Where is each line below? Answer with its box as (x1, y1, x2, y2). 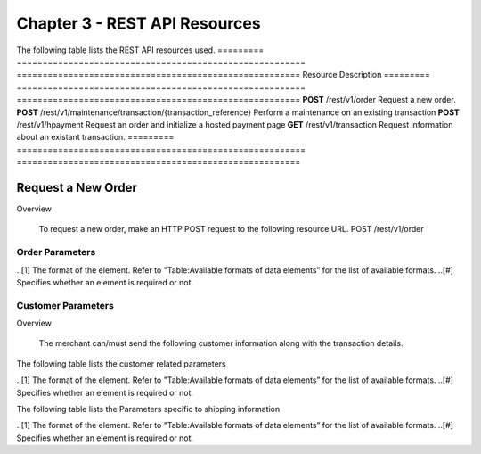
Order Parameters (16, 246, 96, 259)
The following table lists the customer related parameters (16, 358, 226, 369)
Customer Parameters (16, 299, 115, 311)
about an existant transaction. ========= (16, 132, 175, 143)
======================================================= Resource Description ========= (16, 70, 431, 80)
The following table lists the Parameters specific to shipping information (16, 403, 281, 414)
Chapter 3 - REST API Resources (16, 13, 262, 33)
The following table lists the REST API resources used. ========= (16, 45, 265, 55)
